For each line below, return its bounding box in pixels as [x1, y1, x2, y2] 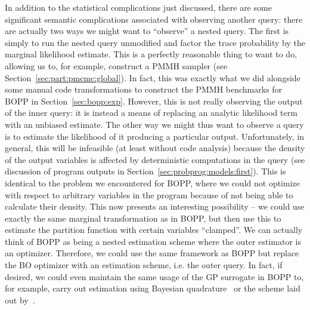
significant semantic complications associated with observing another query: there [5, 13, 303, 25]
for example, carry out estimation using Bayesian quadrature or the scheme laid [5, 282, 300, 294]
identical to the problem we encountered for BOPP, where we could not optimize [5, 176, 300, 189]
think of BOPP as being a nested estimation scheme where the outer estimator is [5, 235, 301, 247]
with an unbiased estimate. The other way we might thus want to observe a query [5, 118, 304, 130]
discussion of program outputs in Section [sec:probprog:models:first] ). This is [5, 165, 286, 177]
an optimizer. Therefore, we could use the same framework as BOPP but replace [5, 247, 299, 259]
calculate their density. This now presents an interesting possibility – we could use [5, 200, 305, 213]
